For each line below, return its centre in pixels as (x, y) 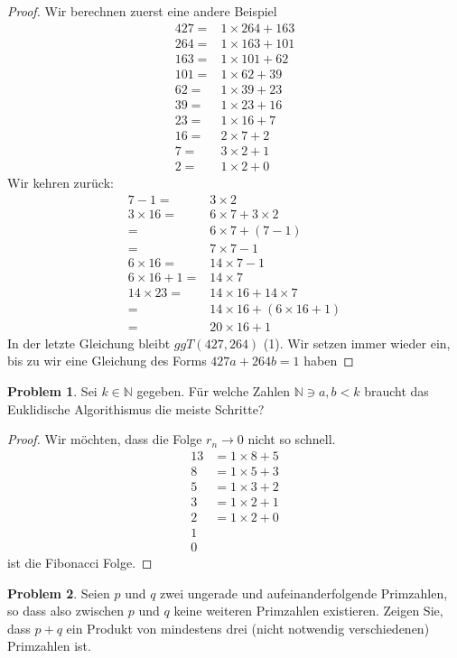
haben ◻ (329, 361)
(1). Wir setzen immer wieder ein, (357, 343)
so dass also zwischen (66, 611)
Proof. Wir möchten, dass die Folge (105, 439)
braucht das (396, 390)
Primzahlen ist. (49, 646)
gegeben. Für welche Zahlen (214, 390)
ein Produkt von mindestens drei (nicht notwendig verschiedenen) (248, 628)
